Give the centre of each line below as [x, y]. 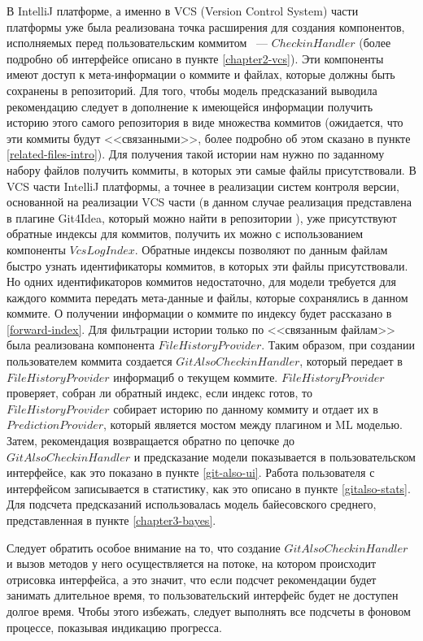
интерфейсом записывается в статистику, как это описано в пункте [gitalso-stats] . [209, 488]
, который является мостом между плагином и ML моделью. [253, 424]
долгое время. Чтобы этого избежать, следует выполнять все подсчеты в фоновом [209, 611]
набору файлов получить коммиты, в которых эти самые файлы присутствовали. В [211, 169]
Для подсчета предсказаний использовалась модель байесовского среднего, [192, 504]
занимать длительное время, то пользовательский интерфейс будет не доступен [203, 595]
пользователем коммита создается [89, 361]
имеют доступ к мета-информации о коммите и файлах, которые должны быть [201, 74]
